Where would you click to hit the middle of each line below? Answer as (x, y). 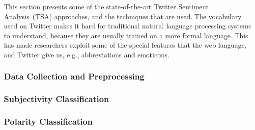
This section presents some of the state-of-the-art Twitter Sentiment (106, 6)
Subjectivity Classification (57, 99)
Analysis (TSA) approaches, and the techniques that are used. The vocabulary (123, 16)
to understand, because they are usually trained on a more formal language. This (126, 35)
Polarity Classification (48, 121)
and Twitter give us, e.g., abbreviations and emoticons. (87, 54)
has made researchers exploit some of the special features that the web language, (125, 45)
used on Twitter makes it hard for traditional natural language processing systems (128, 26)
